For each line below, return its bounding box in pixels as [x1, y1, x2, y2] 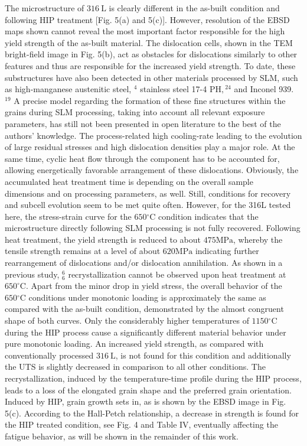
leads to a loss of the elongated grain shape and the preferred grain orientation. [5, 383, 292, 396]
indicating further [195, 245, 259, 257]
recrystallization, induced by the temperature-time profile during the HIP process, [5, 372, 302, 384]
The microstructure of [5, 2, 84, 14]
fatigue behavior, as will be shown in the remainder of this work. [5, 429, 239, 442]
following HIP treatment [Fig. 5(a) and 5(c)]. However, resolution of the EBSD [5, 13, 290, 25]
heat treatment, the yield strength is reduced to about [5, 233, 201, 245]
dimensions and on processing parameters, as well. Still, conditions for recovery [5, 187, 291, 199]
